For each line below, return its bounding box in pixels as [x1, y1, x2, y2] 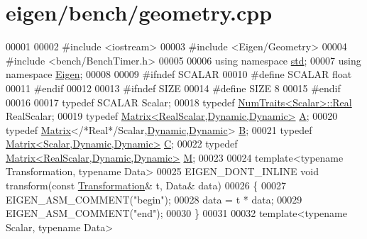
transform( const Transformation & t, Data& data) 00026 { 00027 [6, 178, 286, 193]
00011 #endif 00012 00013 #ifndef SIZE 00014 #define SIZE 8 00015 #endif [6, 80, 341, 95]
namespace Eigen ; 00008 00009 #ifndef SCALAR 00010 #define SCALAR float [6, 67, 352, 82]
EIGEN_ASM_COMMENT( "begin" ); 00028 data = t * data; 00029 [6, 191, 302, 206]
